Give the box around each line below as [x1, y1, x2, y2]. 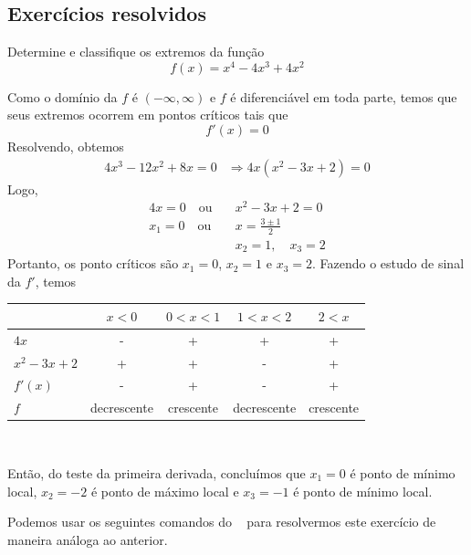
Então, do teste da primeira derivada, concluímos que [7, 464, 306, 482]
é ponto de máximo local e [90, 481, 239, 500]
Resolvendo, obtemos [7, 137, 124, 156]
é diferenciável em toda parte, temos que [230, 87, 457, 106]
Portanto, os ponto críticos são [7, 254, 179, 273]
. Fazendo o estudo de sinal [312, 254, 465, 273]
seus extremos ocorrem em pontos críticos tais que [7, 105, 288, 124]
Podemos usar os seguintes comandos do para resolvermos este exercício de [7, 512, 436, 531]
